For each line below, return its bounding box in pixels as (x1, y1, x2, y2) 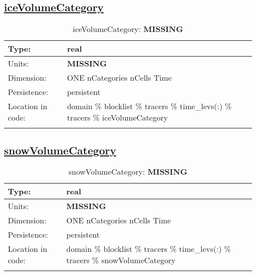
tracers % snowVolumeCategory (66, 254, 176, 266)
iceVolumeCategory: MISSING (73, 23, 183, 35)
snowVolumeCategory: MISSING (68, 166, 188, 178)
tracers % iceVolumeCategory (67, 112, 168, 123)
